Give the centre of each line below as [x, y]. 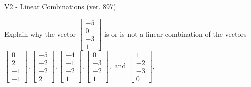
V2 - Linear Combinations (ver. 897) [60, 6]
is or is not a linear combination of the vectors [176, 34]
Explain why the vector [40, 34]
